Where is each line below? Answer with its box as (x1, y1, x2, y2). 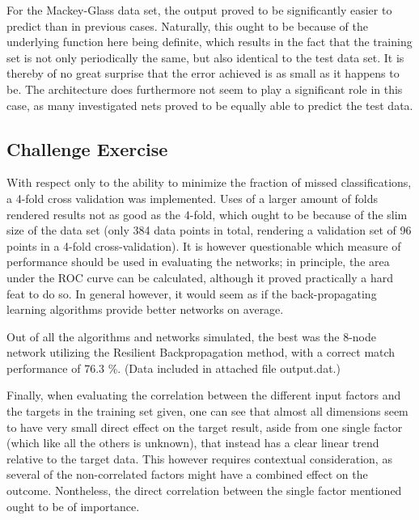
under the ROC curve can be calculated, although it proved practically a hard (6, 268, 393, 285)
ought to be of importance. (6, 497, 140, 514)
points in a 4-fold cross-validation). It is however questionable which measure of (6, 237, 401, 254)
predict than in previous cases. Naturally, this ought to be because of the (6, 17, 368, 34)
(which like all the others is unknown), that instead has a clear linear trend (6, 434, 379, 451)
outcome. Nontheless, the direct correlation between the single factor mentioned (6, 482, 402, 499)
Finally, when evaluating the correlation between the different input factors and (6, 387, 401, 404)
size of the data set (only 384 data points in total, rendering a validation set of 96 (6, 222, 412, 239)
